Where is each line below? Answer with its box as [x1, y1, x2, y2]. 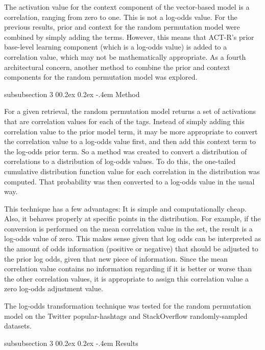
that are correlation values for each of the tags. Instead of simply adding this [4, 115, 245, 126]
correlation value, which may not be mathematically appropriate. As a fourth [4, 51, 246, 62]
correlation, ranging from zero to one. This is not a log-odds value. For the [4, 11, 237, 22]
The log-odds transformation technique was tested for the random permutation [4, 300, 251, 311]
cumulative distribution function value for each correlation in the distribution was [4, 166, 260, 176]
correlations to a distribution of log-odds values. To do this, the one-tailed [4, 156, 236, 167]
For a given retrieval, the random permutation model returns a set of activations [4, 106, 256, 116]
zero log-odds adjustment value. [4, 283, 103, 294]
